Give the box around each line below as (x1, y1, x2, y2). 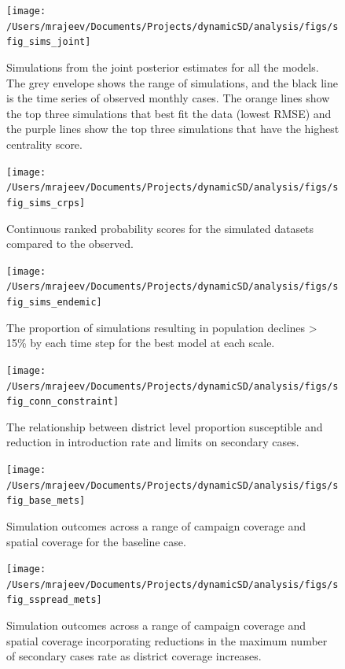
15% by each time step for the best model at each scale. (6, 334, 275, 351)
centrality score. (6, 135, 83, 152)
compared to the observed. (6, 235, 134, 252)
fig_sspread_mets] (6, 594, 102, 606)
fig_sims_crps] (6, 197, 86, 209)
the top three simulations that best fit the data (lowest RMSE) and (6, 105, 332, 121)
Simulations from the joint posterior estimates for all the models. (6, 58, 319, 75)
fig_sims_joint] (6, 36, 91, 48)
